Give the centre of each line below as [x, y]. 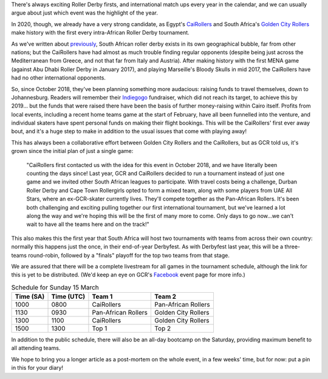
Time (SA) [30, 296]
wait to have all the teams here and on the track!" [88, 224]
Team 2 [165, 296]
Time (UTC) [68, 296]
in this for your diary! [37, 368]
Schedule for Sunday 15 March [55, 287]
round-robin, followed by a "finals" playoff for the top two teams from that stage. [129, 255]
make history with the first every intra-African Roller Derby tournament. [100, 33]
